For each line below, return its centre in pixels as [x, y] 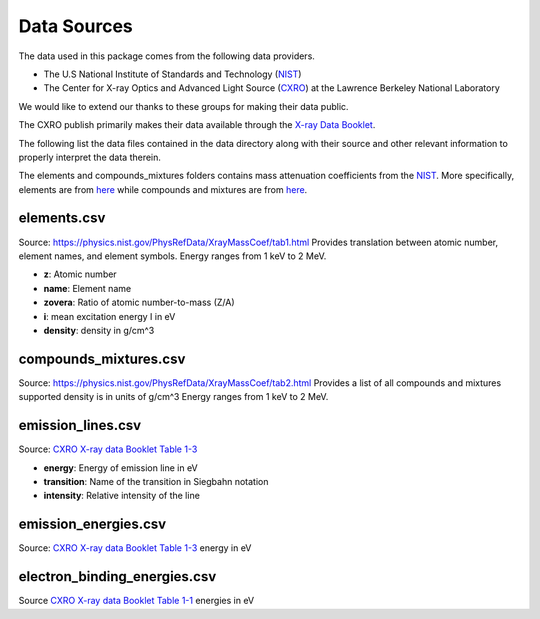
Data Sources [76, 26]
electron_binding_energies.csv [117, 576]
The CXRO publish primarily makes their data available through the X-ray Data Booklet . [197, 125]
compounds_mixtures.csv [102, 358]
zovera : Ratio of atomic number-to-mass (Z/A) [139, 302]
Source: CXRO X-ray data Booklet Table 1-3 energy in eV [135, 548]
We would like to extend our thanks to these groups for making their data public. [183, 106]
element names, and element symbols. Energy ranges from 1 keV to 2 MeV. [172, 256]
